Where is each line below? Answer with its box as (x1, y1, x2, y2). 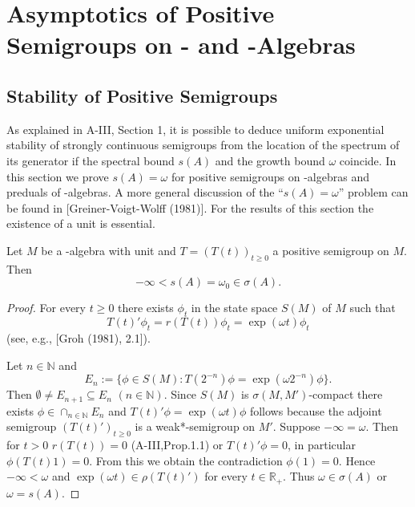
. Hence (338, 452, 376, 468)
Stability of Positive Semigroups (6, 83, 278, 107)
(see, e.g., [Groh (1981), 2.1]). (6, 329, 151, 346)
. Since (163, 386, 197, 403)
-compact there (308, 386, 383, 403)
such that (349, 299, 396, 316)
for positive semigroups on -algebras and (171, 168, 369, 185)
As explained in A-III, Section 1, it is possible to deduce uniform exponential (6, 120, 385, 137)
